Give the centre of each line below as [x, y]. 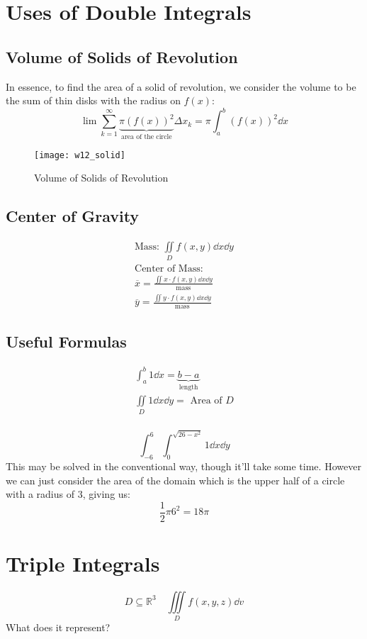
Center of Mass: [169, 268]
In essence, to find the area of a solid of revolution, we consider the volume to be [181, 86]
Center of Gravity [73, 216]
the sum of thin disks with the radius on [93, 100]
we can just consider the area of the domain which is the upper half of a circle [175, 480]
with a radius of [40, 494]
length [188, 387]
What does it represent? [58, 627]
